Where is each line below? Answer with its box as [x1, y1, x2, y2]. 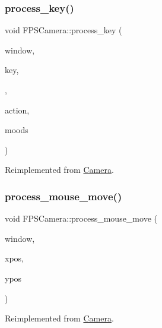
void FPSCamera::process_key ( [5, 24, 122, 36]
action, [5, 103, 30, 116]
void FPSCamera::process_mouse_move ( [5, 212, 157, 225]
